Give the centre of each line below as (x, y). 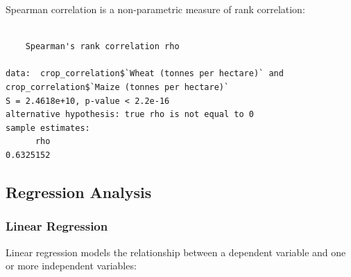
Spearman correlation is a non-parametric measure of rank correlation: (155, 9)
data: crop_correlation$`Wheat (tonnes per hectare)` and (145, 74)
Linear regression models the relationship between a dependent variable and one (176, 252)
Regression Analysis (79, 191)
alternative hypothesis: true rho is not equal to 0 (130, 115)
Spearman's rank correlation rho (102, 47)
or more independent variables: (71, 266)
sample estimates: (48, 128)
